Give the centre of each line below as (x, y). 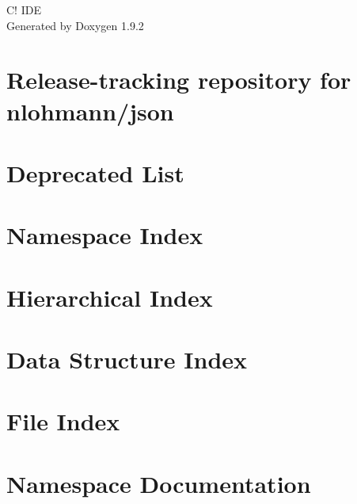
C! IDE (24, 10)
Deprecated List (95, 172)
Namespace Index (105, 235)
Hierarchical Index (110, 297)
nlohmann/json (90, 111)
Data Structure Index (127, 359)
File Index (63, 421)
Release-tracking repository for (179, 80)
